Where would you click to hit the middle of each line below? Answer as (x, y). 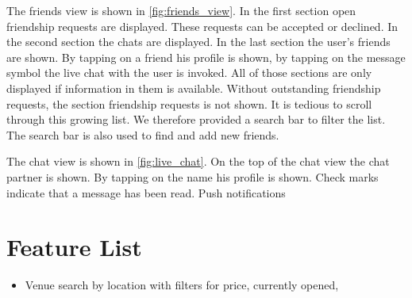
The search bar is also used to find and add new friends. (143, 134)
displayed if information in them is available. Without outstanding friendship (194, 88)
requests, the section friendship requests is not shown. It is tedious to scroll (189, 103)
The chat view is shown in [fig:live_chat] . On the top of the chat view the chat (198, 161)
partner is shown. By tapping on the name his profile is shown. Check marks (193, 176)
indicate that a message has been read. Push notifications (146, 192)
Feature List (74, 247)
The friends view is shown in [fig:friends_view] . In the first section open (181, 10)
